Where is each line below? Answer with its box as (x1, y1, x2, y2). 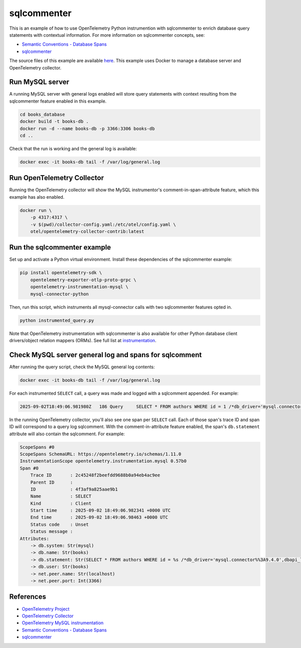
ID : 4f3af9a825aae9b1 (30, 486, 118, 492)
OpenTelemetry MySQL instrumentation (22, 620, 104, 626)
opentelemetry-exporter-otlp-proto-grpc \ (30, 277, 136, 283)
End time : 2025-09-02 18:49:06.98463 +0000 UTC (30, 515, 168, 520)
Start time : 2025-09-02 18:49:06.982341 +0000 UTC (30, 508, 171, 513)
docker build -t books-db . (20, 119, 89, 124)
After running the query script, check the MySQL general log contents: (9, 364, 155, 370)
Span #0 (20, 465, 39, 471)
